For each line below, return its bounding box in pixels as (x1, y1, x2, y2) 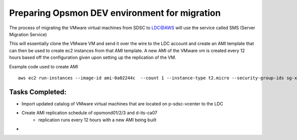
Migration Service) (9, 31, 47, 37)
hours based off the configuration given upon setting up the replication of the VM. (9, 54, 177, 60)
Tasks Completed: (9, 88, 67, 96)
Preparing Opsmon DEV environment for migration (9, 7, 221, 18)
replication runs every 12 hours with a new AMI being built (38, 117, 157, 123)
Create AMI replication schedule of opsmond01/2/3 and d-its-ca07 (21, 110, 158, 116)
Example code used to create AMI (9, 63, 79, 69)
